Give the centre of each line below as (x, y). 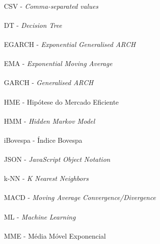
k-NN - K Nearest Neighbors (46, 178)
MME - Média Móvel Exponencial (55, 235)
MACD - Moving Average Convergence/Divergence (80, 197)
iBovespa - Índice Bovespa (43, 140)
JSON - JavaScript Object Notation (57, 159)
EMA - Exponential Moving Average (58, 63)
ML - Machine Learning (40, 216)
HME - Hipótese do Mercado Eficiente (61, 101)
